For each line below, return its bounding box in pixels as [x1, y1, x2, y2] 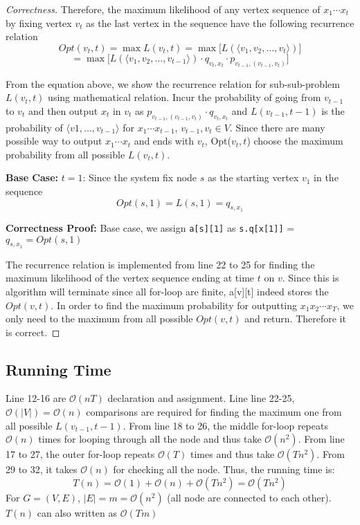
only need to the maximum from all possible [6, 311, 193, 326]
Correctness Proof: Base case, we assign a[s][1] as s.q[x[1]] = [6, 220, 295, 234]
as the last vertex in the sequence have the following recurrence [86, 15, 354, 30]
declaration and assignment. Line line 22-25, [107, 391, 295, 405]
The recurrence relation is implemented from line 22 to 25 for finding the [6, 257, 315, 271]
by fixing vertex [6, 15, 72, 30]
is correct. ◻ [6, 324, 60, 339]
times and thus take [190, 447, 275, 461]
